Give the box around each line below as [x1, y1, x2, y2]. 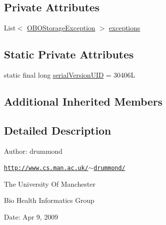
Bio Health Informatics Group [4, 195, 95, 205]
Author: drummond [4, 145, 63, 156]
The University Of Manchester [4, 178, 96, 189]
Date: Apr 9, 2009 [4, 212, 58, 222]
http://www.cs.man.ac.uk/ [4, 165, 88, 172]
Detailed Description [4, 122, 111, 138]
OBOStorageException [27, 23, 95, 33]
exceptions [109, 23, 140, 33]
